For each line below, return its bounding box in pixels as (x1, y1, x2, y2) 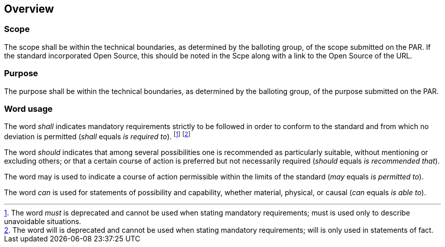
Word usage (4, 103, 53, 114)
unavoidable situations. (4, 217, 81, 226)
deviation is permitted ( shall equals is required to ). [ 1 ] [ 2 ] (4, 131, 190, 141)
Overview (4, 3, 54, 15)
